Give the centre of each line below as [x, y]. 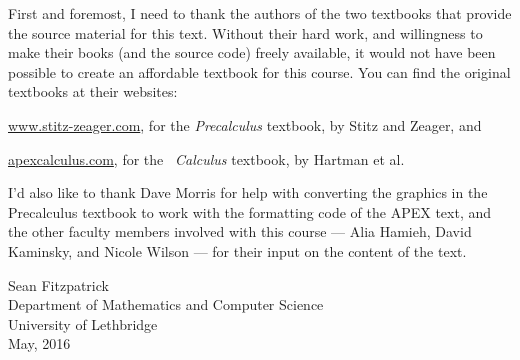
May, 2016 [39, 343]
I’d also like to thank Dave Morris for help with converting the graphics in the [248, 192]
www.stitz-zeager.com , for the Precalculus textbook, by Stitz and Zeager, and [245, 124]
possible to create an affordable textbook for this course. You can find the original [259, 71]
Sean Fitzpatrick [58, 284]
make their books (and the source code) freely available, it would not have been [252, 52]
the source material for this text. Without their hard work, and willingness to [245, 32]
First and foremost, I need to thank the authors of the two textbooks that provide [260, 13]
